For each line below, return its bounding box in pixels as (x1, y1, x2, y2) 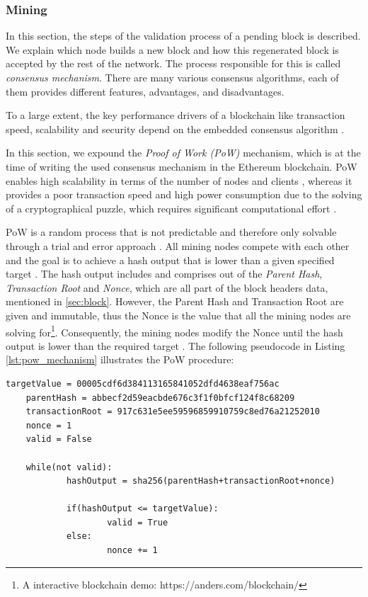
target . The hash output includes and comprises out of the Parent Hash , (6, 266, 323, 281)
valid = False (25, 434, 92, 445)
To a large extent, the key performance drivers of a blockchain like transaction (6, 108, 345, 123)
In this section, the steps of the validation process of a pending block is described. (6, 28, 361, 43)
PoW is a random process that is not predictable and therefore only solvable (6, 224, 337, 239)
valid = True (107, 517, 168, 528)
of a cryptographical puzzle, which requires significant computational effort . (6, 200, 337, 215)
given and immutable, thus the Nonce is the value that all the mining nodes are (6, 307, 351, 322)
